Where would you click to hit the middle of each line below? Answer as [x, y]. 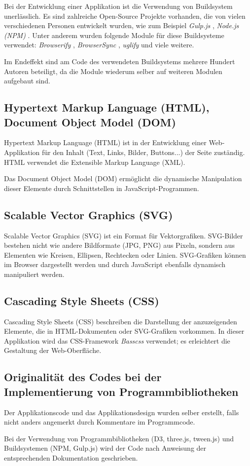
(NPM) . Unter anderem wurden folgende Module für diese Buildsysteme [114, 35]
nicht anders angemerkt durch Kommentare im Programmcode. [100, 422]
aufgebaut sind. [27, 81]
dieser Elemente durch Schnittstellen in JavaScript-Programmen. [102, 188]
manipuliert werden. [34, 274]
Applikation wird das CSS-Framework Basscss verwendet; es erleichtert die [117, 340]
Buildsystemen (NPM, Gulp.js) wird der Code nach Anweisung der [105, 448]
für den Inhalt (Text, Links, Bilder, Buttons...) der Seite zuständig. [143, 152]
